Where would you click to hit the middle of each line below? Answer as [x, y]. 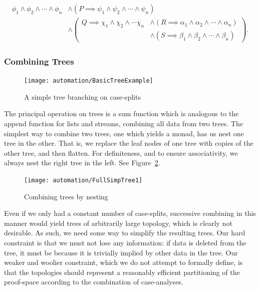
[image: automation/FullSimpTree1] [83, 181]
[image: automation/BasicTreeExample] [89, 81]
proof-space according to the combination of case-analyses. [94, 282]
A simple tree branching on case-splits [82, 96]
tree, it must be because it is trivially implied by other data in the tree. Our [121, 252]
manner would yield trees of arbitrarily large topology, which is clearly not [118, 223]
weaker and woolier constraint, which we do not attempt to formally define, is [123, 262]
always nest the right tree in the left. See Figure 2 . [82, 163]
